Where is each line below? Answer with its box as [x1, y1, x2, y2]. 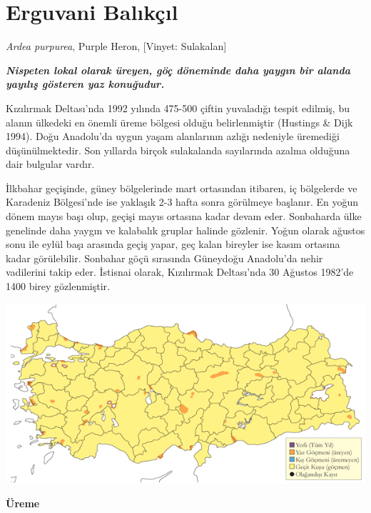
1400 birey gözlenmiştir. [6, 279, 110, 294]
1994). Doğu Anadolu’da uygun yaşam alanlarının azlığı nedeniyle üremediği [6, 129, 340, 144]
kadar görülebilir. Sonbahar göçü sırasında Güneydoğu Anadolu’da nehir [6, 250, 323, 265]
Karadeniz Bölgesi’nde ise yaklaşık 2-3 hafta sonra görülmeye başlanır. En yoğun [6, 194, 359, 209]
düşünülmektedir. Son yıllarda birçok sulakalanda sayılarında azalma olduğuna [6, 142, 350, 157]
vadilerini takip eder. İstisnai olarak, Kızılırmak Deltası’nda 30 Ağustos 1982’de [6, 264, 354, 279]
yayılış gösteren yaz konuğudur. [6, 76, 165, 91]
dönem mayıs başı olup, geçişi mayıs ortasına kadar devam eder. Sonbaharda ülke [6, 209, 362, 224]
